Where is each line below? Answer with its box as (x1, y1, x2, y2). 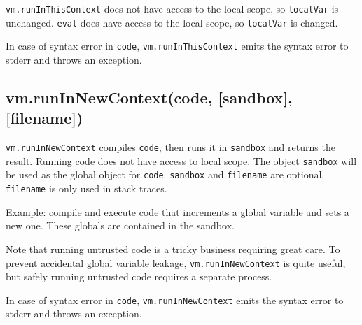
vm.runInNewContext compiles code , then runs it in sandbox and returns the (6, 140, 335, 154)
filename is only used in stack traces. (6, 181, 167, 196)
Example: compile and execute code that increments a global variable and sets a (6, 204, 349, 219)
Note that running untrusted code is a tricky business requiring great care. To (6, 241, 340, 256)
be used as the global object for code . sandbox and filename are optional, (6, 167, 325, 182)
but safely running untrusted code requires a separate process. (6, 269, 272, 284)
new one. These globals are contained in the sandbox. (6, 218, 235, 233)
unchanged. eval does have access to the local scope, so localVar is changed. (6, 15, 338, 29)
